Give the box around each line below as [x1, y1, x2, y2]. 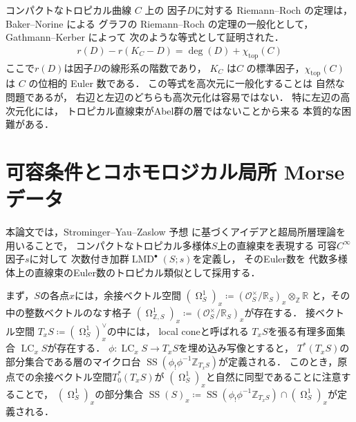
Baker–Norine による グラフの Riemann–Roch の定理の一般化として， [6, 16, 314, 30]
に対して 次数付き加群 [29, 251, 129, 266]
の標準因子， [246, 60, 305, 75]
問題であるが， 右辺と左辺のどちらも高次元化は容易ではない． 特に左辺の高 [6, 90, 350, 104]
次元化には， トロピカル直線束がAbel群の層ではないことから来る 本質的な [6, 103, 342, 117]
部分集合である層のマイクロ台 [6, 354, 141, 368]
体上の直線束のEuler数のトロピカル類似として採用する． [6, 265, 261, 279]
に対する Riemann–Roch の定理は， [194, 3, 353, 17]
